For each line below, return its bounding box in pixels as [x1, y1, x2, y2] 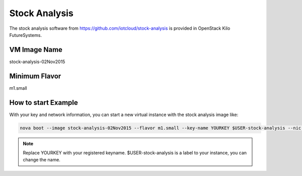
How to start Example [9, 98, 78, 107]
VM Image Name [9, 45, 63, 54]
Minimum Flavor [9, 72, 61, 80]
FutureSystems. [9, 32, 42, 38]
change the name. [23, 157, 60, 163]
